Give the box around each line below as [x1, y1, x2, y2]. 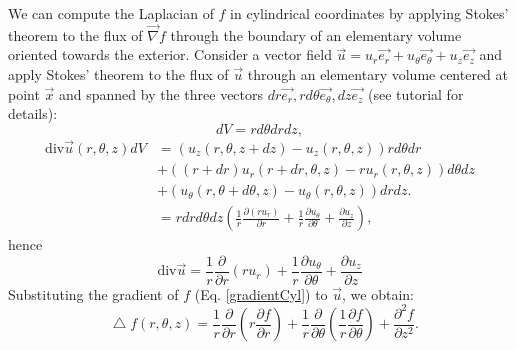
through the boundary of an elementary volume [170, 24, 462, 45]
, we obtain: [342, 283, 414, 304]
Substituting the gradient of [8, 283, 179, 304]
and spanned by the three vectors [59, 83, 264, 104]
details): [8, 103, 58, 124]
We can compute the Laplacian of [8, 3, 214, 23]
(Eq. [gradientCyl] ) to [194, 283, 328, 304]
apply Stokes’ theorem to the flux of [8, 64, 229, 84]
